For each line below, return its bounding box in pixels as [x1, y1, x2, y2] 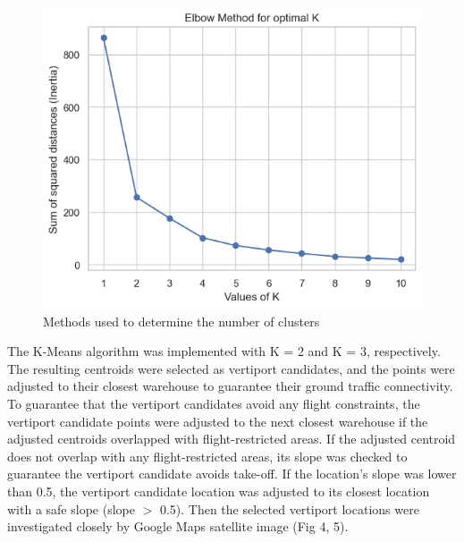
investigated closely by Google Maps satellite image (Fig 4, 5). [7, 517, 349, 536]
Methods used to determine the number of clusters [43, 311, 320, 330]
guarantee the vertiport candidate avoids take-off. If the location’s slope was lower [7, 464, 457, 483]
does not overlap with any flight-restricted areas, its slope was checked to [7, 446, 408, 465]
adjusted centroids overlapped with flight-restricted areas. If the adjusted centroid [7, 429, 456, 448]
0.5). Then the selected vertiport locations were [159, 499, 419, 518]
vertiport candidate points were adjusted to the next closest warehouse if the [7, 411, 428, 430]
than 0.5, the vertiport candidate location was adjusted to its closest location [7, 481, 430, 500]
